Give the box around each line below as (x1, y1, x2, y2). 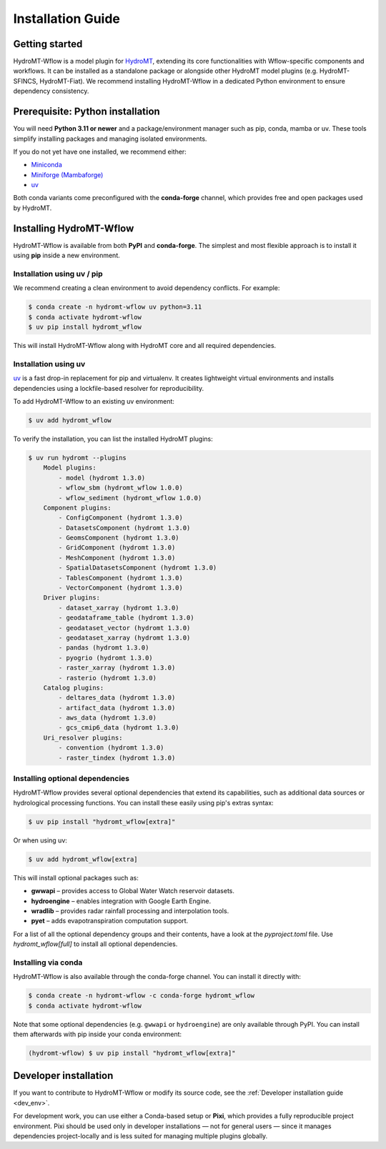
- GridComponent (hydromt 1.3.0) (58, 544, 176, 552)
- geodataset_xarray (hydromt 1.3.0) (58, 633, 191, 642)
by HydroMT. (13, 204, 52, 212)
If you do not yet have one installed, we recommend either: (13, 147, 187, 156)
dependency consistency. (13, 86, 89, 96)
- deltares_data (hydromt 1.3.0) (58, 694, 176, 702)
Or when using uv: (13, 836, 68, 845)
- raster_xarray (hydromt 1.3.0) (58, 664, 176, 672)
